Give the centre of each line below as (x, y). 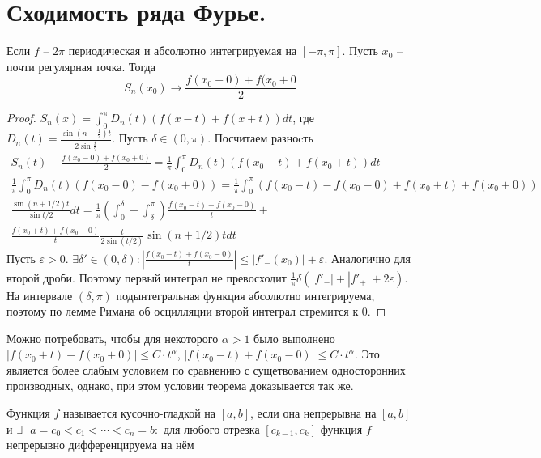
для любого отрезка (211, 428)
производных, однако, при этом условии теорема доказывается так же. (180, 386)
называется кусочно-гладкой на (139, 413)
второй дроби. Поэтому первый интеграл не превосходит (147, 277)
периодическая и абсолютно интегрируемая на (183, 51)
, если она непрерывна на (313, 413)
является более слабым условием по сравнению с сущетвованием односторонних (206, 369)
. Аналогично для (367, 258)
